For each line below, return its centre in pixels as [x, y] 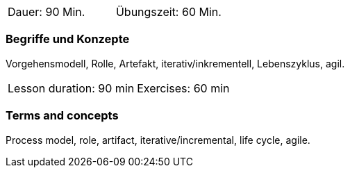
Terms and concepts [62, 116]
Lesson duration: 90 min [71, 88]
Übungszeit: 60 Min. [168, 12]
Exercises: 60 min [183, 88]
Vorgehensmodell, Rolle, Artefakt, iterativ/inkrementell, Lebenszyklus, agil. [175, 63]
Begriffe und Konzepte [68, 39]
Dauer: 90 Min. [47, 12]
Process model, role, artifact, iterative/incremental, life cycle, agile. [158, 140]
